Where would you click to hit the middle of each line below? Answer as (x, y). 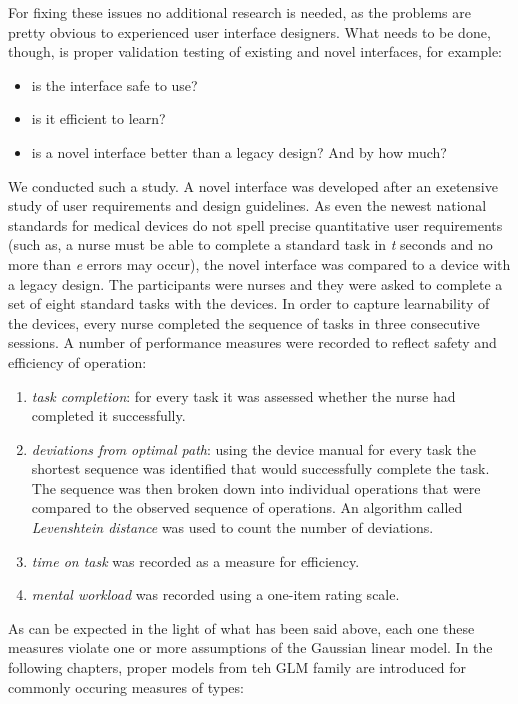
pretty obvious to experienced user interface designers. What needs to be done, (249, 31)
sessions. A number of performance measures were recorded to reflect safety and (252, 342)
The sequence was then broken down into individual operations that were (256, 487)
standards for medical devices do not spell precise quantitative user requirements (255, 224)
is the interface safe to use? (114, 84)
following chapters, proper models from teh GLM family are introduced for (237, 667)
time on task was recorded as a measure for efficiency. (195, 560)
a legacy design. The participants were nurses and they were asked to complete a (255, 283)
